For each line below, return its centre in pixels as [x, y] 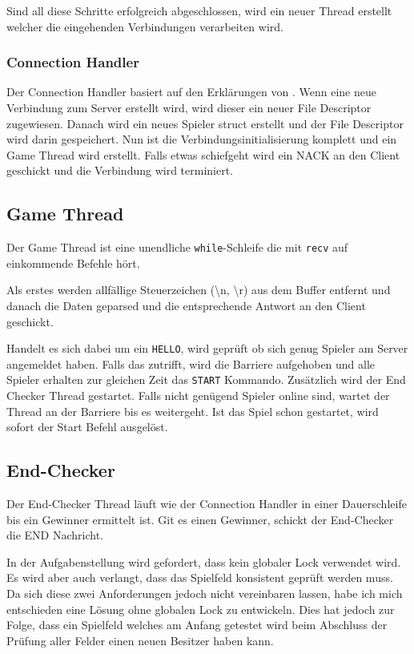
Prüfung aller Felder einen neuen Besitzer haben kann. [140, 640]
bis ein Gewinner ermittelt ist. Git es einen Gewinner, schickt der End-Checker [200, 519]
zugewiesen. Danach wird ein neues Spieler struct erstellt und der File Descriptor [205, 123]
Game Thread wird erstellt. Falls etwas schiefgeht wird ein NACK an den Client [203, 154]
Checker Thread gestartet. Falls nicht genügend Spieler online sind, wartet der [198, 396]
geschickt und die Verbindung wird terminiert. [120, 170]
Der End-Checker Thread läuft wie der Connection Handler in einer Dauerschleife [207, 504]
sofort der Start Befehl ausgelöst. [87, 427]
